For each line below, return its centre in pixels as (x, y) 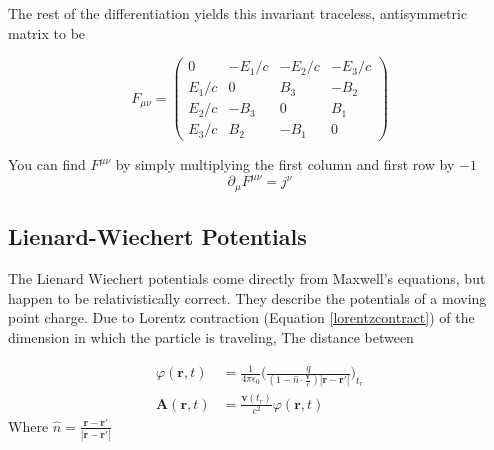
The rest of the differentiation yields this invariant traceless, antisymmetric (238, 13)
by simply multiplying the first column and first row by (285, 164)
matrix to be (47, 32)
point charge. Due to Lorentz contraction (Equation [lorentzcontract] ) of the (241, 317)
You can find (47, 164)
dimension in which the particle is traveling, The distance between (211, 336)
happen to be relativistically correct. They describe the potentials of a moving (247, 297)
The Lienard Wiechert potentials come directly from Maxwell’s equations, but (247, 278)
